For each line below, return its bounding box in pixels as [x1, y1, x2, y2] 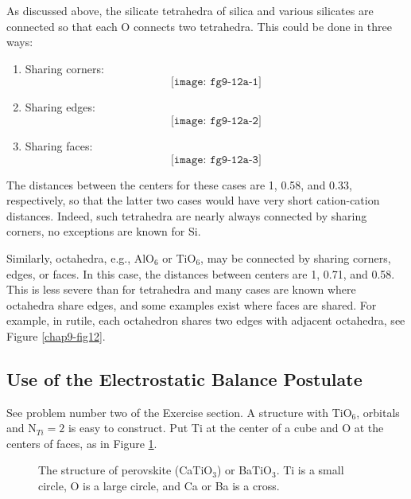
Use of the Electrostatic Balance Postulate [6, 366, 363, 391]
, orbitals [356, 403, 400, 420]
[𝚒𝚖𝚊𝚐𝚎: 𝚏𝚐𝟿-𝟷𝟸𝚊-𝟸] [170, 115, 262, 127]
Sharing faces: [25, 137, 93, 154]
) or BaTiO [216, 462, 272, 478]
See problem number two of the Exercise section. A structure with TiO [6, 403, 352, 420]
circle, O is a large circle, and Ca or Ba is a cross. [38, 478, 280, 494]
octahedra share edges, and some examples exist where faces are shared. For [6, 296, 377, 313]
